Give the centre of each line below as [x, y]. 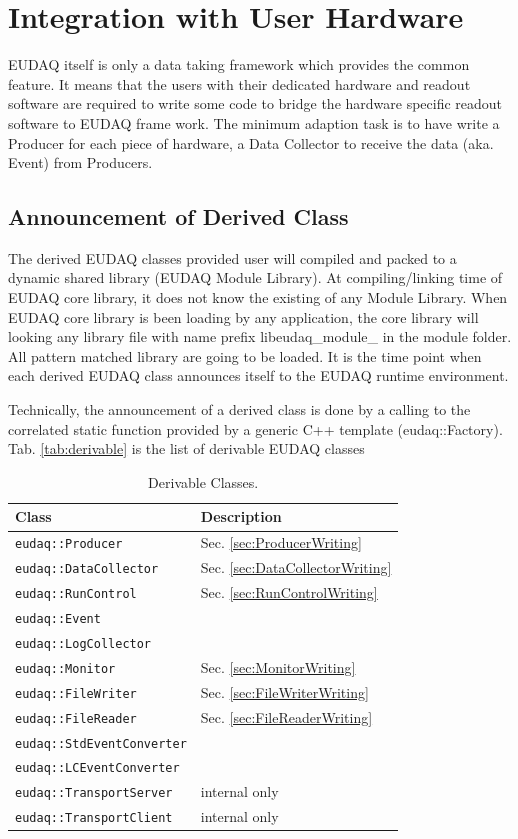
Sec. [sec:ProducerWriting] [281, 542]
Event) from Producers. [80, 162]
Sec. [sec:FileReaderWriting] [286, 716]
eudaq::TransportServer [94, 793]
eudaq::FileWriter [76, 693]
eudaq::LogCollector [83, 643]
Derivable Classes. [203, 481]
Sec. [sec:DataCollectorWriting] [296, 567]
